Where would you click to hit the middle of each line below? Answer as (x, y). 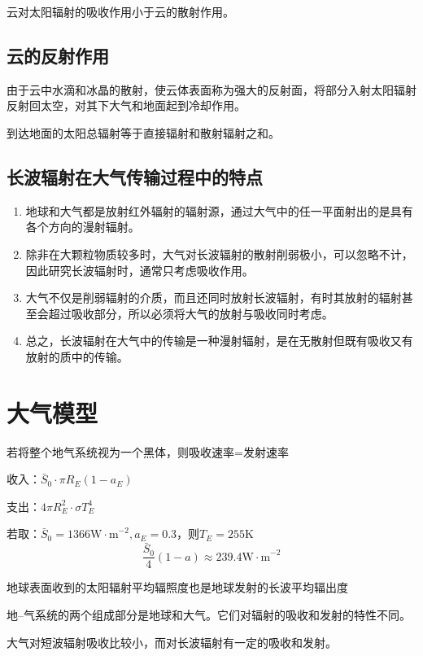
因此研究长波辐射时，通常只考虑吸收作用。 (140, 270)
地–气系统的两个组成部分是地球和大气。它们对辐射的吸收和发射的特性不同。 (209, 614)
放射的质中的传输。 (77, 356)
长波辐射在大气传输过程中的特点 (135, 176)
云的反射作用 (58, 55)
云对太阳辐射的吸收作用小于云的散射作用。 (120, 11)
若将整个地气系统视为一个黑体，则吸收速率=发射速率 (148, 451)
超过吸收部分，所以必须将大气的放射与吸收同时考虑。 (191, 313)
